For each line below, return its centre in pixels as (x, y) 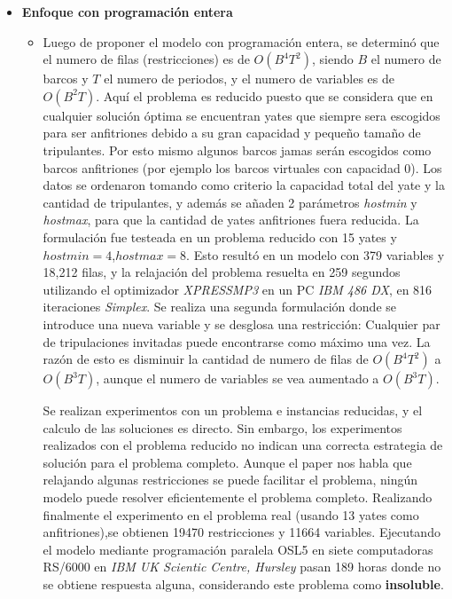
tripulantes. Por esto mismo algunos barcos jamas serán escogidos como (237, 150)
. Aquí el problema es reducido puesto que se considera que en (265, 95)
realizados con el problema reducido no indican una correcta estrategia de (243, 445)
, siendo (332, 59)
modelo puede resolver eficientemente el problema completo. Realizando (238, 497)
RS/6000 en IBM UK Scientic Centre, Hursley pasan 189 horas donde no (242, 567)
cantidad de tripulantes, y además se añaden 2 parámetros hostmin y (230, 202)
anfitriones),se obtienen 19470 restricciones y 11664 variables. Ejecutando (242, 532)
